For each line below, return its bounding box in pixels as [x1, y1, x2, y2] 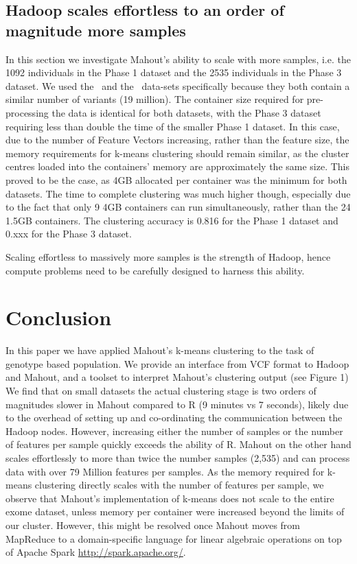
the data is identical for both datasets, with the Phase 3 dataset [51, 105, 321, 119]
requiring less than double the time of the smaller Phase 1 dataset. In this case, [5, 119, 340, 133]
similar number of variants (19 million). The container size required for [5, 92, 304, 106]
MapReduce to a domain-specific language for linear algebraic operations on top [5, 531, 342, 545]
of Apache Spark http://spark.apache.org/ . [5, 545, 186, 559]
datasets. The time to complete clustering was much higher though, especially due [5, 186, 351, 200]
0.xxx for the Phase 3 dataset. [5, 226, 132, 241]
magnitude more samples [5, 19, 186, 40]
